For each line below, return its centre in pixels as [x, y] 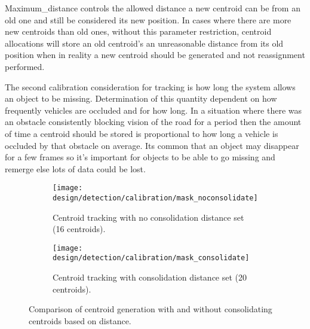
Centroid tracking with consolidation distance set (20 [150, 277]
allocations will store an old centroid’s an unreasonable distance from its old [144, 43]
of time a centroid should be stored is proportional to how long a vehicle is [142, 133]
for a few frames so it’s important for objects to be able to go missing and [140, 157]
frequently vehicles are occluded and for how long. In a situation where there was [154, 110]
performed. [25, 66]
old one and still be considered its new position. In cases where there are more [148, 19]
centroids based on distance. [80, 320]
